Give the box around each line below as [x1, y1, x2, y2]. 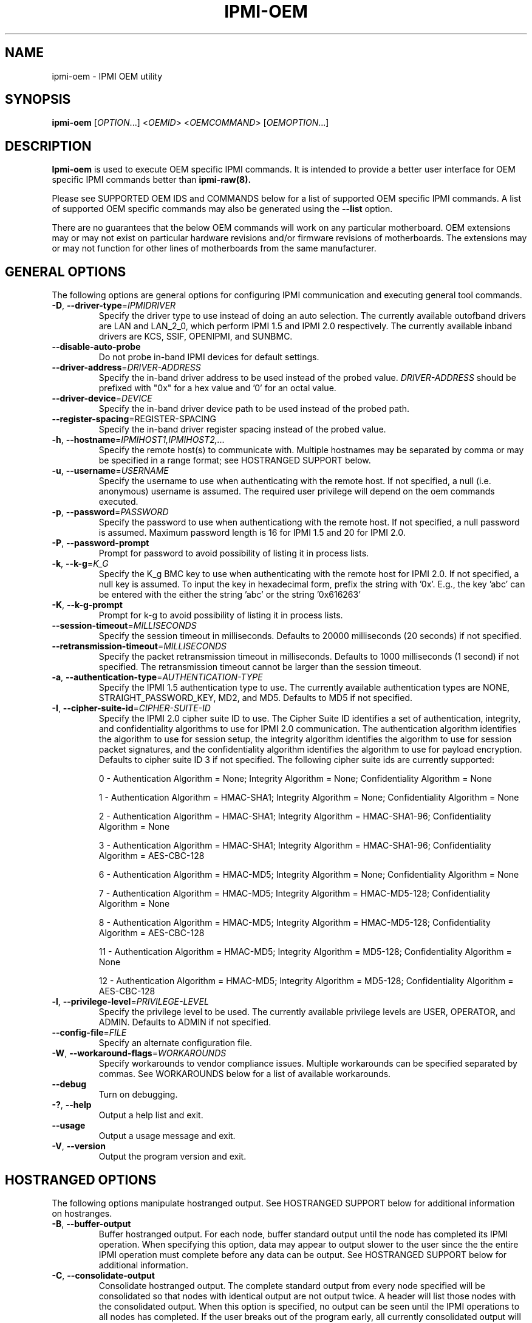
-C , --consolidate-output [52, 1270, 155, 1280]
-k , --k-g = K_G [52, 558, 109, 569]
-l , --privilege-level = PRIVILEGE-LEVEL [52, 996, 209, 1007]
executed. [98, 496, 138, 507]
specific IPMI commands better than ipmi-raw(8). [52, 174, 251, 185]
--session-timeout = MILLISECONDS [52, 620, 197, 631]
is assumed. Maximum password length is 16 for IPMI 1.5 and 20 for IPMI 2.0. [98, 527, 406, 538]
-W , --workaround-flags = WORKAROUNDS [52, 1048, 227, 1059]
